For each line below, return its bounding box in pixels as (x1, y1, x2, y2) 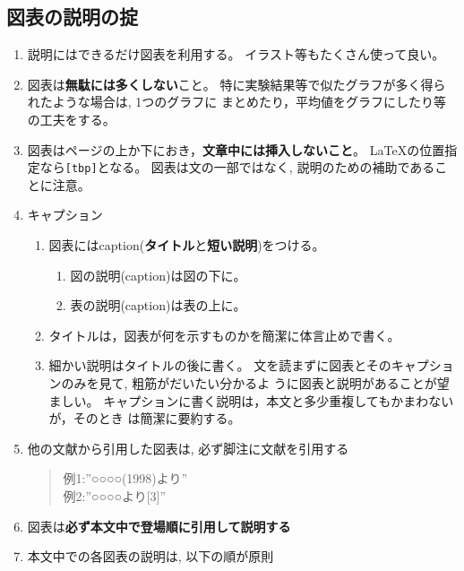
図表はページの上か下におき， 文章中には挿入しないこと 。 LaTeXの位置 (27, 140, 445, 159)
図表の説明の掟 (6, 3, 138, 30)
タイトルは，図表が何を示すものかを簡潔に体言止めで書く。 (48, 325, 400, 344)
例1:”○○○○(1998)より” (63, 469, 188, 488)
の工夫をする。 (27, 109, 116, 128)
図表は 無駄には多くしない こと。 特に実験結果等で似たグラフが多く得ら (27, 74, 446, 93)
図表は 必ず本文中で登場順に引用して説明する (27, 516, 291, 535)
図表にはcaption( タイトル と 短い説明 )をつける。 (48, 236, 325, 255)
